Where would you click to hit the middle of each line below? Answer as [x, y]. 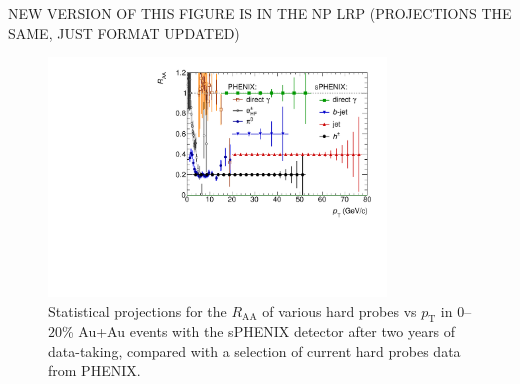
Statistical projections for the [137, 310]
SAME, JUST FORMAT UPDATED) [124, 32]
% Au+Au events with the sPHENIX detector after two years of [259, 331]
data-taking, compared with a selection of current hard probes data [254, 350]
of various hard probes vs [339, 310]
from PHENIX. [94, 370]
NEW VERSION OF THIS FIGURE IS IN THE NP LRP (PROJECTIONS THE [260, 13]
